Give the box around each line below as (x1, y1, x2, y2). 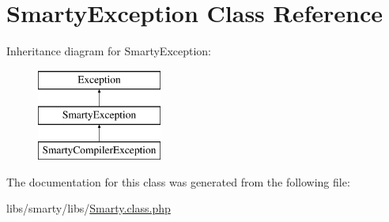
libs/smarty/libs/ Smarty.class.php (6, 200, 171, 216)
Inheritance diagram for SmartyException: (6, 43, 211, 59)
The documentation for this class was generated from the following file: (6, 173, 350, 190)
